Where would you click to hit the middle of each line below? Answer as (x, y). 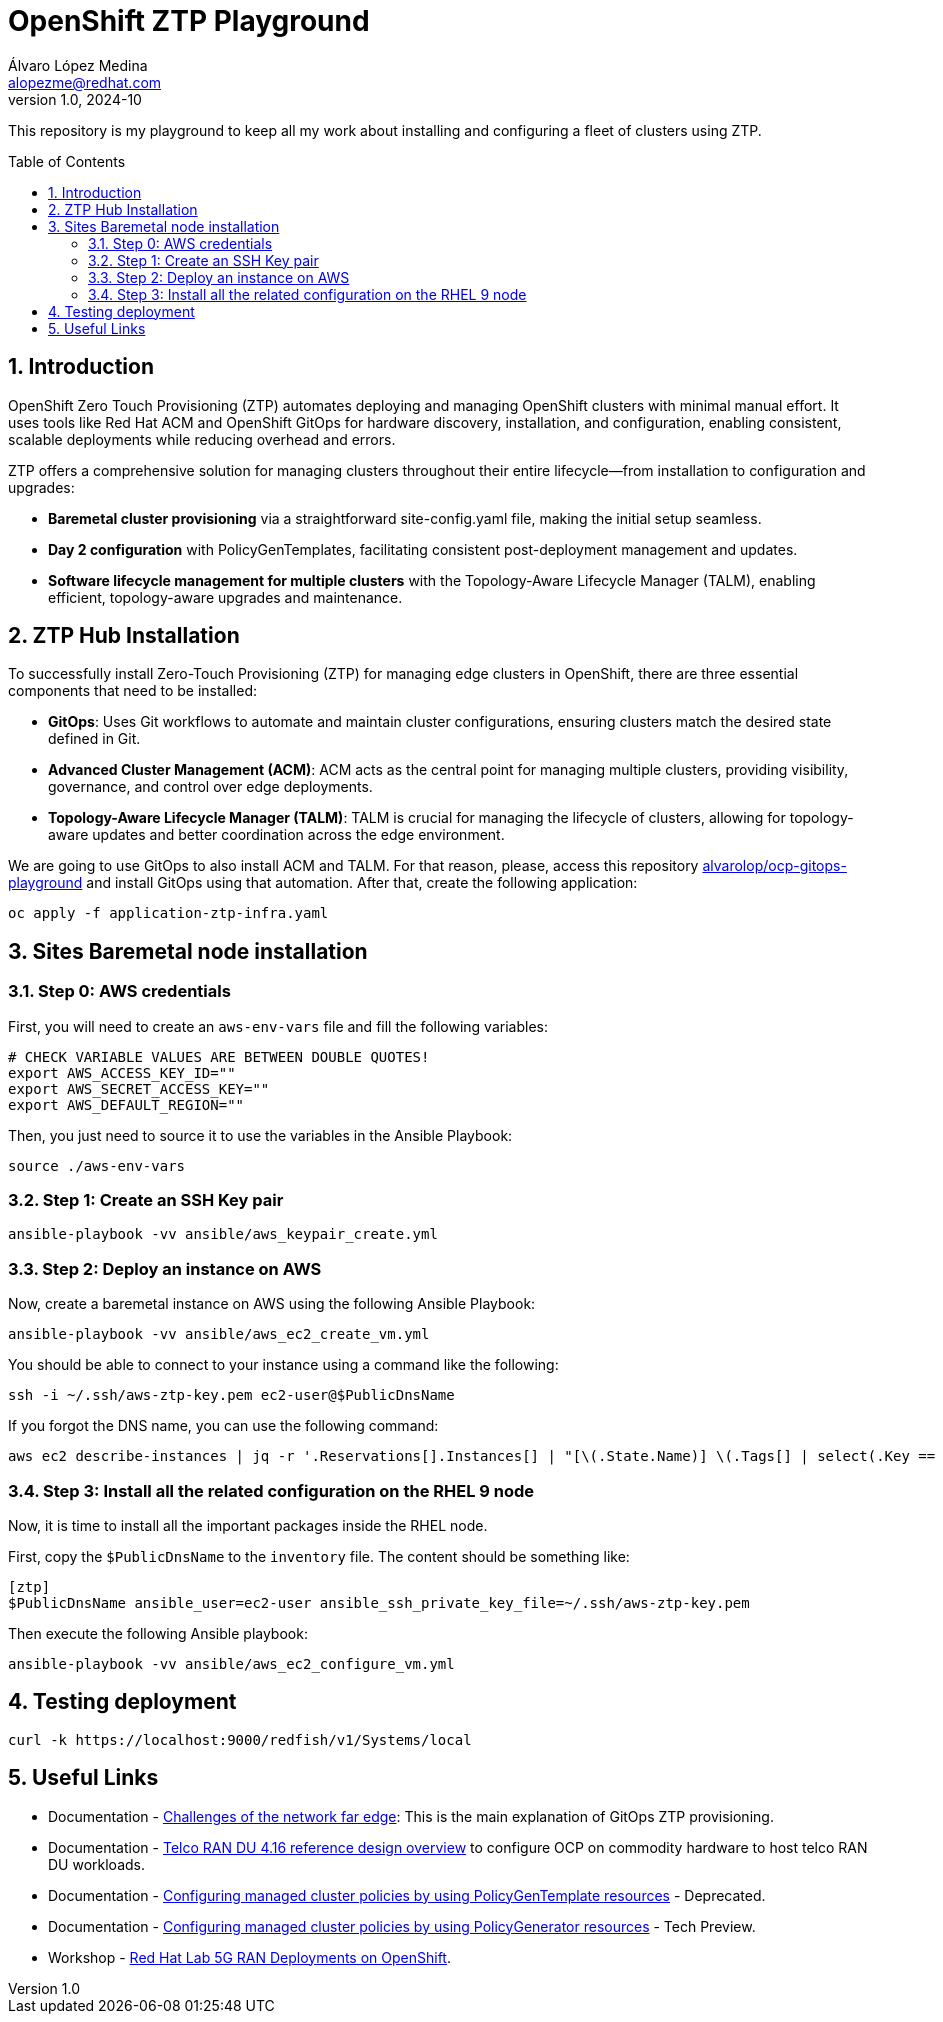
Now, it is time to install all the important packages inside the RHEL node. (248, 1525)
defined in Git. (94, 739)
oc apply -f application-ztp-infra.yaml (168, 913)
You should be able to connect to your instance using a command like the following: (283, 1365)
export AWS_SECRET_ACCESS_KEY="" (139, 1088)
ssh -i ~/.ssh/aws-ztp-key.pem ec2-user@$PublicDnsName (231, 1395)
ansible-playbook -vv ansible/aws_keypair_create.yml (223, 1234)
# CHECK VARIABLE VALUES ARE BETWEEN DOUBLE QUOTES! (219, 1056)
